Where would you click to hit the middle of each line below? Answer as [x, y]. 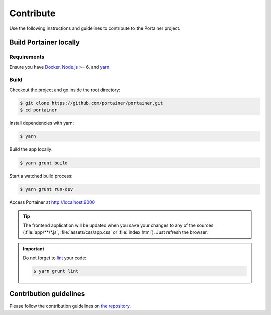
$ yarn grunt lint [56, 271]
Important [34, 249]
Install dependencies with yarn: [42, 123]
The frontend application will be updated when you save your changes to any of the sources [118, 225]
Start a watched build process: [41, 176]
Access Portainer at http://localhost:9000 [52, 202]
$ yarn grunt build [44, 163]
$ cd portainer [38, 110]
